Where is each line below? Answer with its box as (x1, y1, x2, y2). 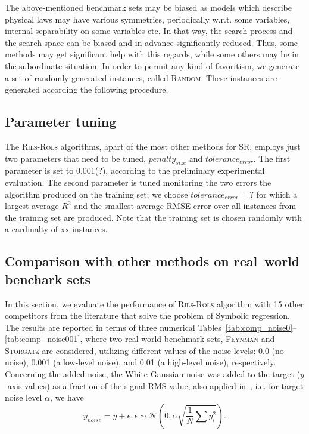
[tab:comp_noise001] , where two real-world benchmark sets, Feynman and (5, 333, 275, 345)
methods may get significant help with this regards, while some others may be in (5, 48, 299, 60)
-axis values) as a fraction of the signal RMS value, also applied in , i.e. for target (5, 379, 304, 392)
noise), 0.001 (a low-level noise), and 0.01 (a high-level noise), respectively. (5, 356, 276, 368)
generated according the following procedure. (5, 83, 168, 96)
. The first (253, 152, 291, 164)
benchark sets (5, 269, 91, 288)
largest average (5, 199, 59, 212)
